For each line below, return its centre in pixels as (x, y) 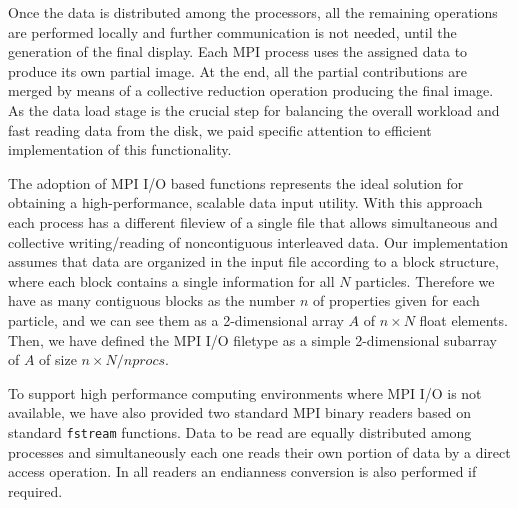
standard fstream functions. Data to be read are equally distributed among (240, 431)
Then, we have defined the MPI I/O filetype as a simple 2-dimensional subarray (253, 339)
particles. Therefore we (425, 280)
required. (35, 490)
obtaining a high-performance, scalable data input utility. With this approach (245, 202)
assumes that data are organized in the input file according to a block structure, (253, 261)
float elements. (463, 319)
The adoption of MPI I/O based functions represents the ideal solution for (236, 182)
